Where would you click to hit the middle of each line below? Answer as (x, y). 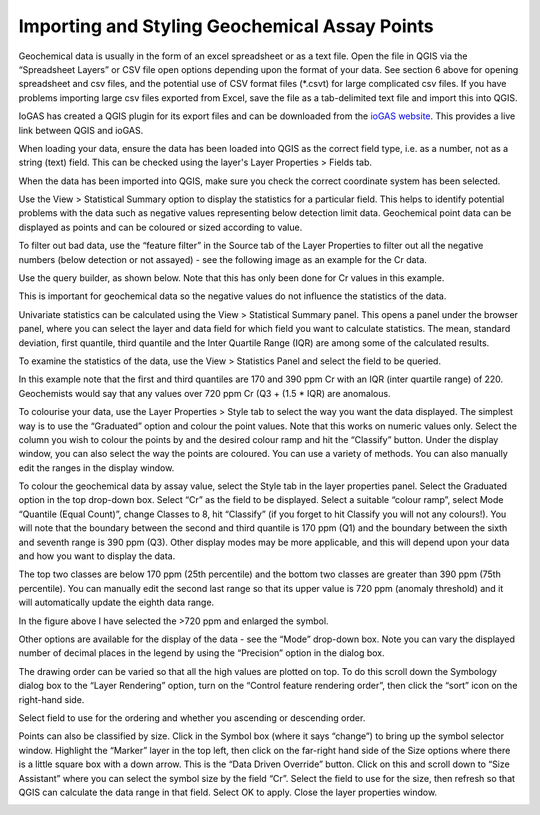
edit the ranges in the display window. (96, 467)
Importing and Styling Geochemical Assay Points (226, 26)
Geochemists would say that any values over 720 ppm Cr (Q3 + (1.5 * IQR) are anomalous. (204, 393)
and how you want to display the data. (97, 556)
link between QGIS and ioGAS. (81, 130)
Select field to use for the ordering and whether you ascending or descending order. (192, 717)
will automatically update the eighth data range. (116, 602)
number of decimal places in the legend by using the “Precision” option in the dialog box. (201, 653)
